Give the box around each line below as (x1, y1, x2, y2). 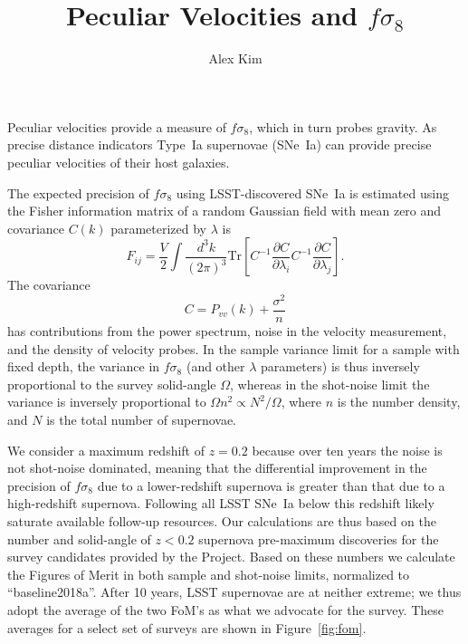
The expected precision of (7, 183, 149, 202)
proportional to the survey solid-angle (7, 374, 216, 393)
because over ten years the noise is (252, 440, 443, 459)
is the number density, (337, 392, 461, 411)
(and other (186, 357, 245, 376)
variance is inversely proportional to (7, 392, 206, 411)
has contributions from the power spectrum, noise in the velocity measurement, (7, 322, 447, 341)
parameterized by (110, 218, 206, 237)
